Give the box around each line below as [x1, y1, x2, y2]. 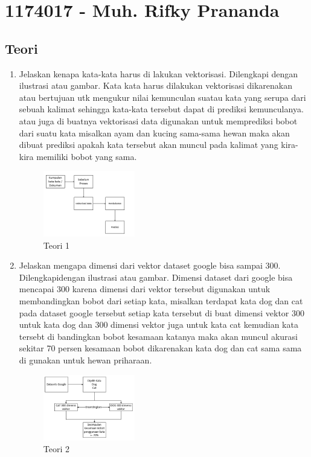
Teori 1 [43, 238, 70, 251]
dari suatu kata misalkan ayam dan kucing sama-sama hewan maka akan [19, 126, 290, 139]
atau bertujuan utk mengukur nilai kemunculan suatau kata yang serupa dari [19, 91, 306, 103]
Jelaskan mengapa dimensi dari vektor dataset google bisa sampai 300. [19, 259, 281, 272]
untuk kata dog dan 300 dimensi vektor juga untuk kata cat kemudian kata [19, 318, 298, 331]
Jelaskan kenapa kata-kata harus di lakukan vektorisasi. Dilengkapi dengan [19, 67, 298, 80]
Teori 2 [43, 443, 70, 455]
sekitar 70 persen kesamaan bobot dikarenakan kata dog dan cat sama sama [19, 342, 302, 354]
